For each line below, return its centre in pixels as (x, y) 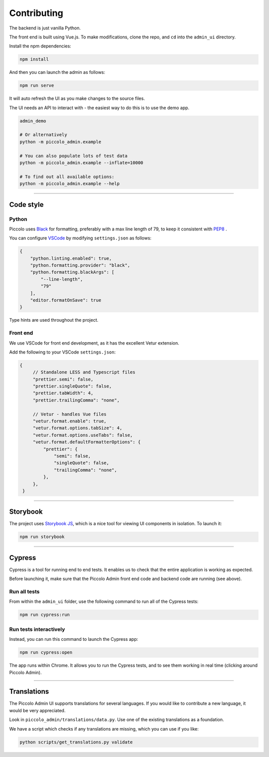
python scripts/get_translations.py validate (76, 742)
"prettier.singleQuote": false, (72, 386)
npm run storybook (42, 537)
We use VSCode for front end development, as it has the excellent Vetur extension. (94, 343)
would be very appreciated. (37, 710)
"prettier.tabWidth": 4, (63, 393)
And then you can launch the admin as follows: (57, 72)
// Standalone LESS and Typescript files (84, 372)
